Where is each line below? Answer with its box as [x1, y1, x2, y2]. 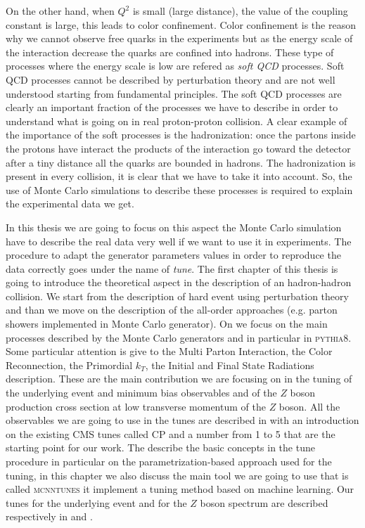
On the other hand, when [6, 4, 115, 18]
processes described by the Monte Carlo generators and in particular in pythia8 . [6, 330, 352, 345]
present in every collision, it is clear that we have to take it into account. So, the [6, 169, 352, 183]
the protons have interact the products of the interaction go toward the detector [6, 141, 351, 155]
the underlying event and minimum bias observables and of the [6, 385, 277, 400]
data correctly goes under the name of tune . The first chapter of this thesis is [6, 261, 338, 276]
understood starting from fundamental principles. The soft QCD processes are [6, 86, 342, 101]
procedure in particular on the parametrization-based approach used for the [6, 454, 332, 468]
